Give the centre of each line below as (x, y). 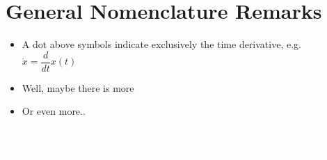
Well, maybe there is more (78, 87)
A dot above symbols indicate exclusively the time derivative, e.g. (161, 44)
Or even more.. (54, 111)
